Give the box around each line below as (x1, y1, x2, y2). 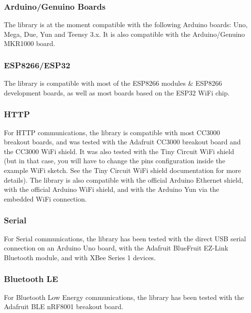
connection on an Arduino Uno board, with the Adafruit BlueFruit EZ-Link (4, 243, 228, 253)
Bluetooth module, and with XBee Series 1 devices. (4, 252, 156, 262)
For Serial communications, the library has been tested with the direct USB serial (4, 233, 246, 243)
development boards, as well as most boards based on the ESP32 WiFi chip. (4, 87, 230, 97)
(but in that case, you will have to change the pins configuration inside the (4, 156, 225, 166)
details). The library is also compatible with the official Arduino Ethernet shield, (4, 174, 243, 185)
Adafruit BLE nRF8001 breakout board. (4, 301, 123, 312)
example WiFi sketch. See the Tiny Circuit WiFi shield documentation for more (4, 165, 241, 175)
